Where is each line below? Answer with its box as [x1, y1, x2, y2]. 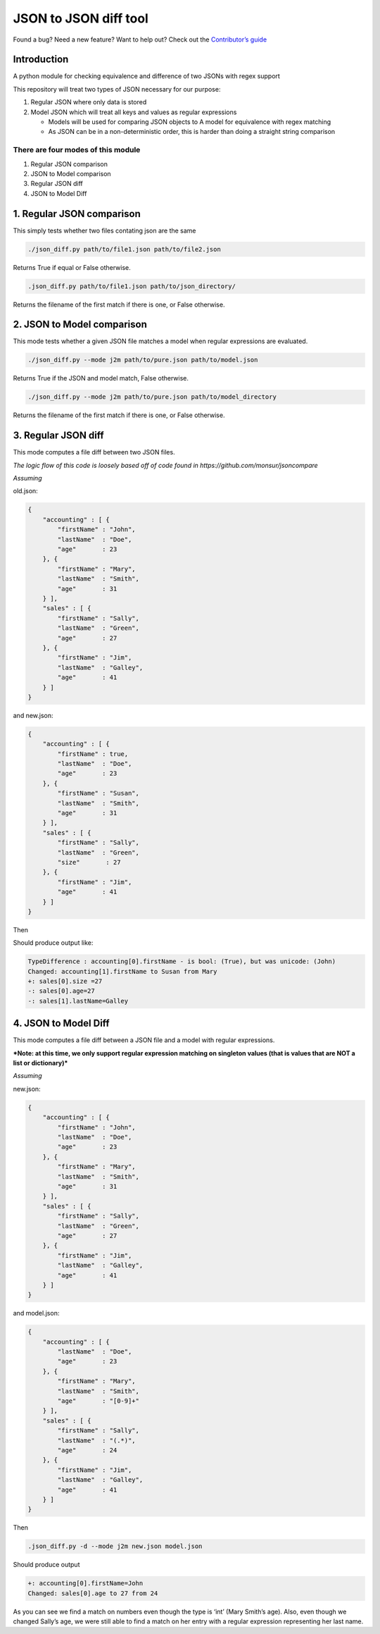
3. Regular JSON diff [13, 430, 105, 442]
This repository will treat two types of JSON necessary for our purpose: [13, 85, 221, 93]
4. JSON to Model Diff [13, 1017, 110, 1029]
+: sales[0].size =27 [27, 977, 103, 986]
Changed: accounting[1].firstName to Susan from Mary [27, 967, 217, 975]
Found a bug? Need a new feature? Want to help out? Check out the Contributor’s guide [13, 35, 267, 44]
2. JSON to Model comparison [13, 318, 148, 330]
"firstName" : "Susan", [57, 789, 140, 798]
